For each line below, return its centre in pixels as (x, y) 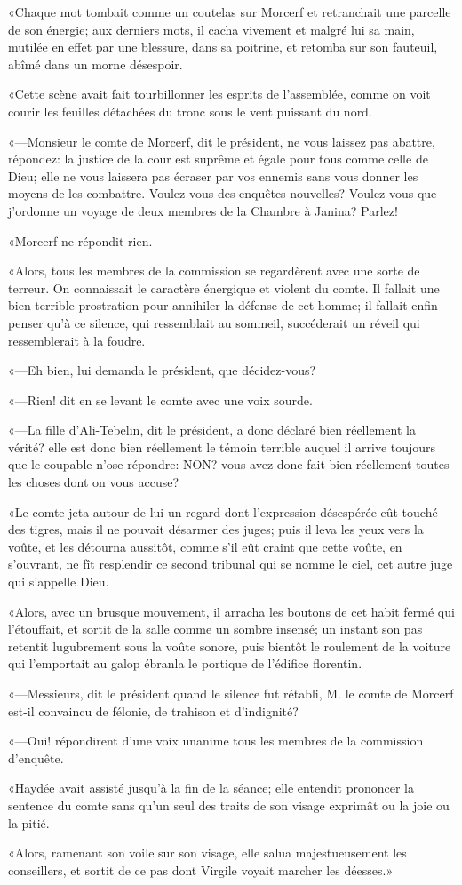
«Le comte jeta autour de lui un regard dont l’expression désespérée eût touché (223, 511)
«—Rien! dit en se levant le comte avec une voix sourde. (160, 399)
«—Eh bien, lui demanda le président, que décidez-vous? (162, 370)
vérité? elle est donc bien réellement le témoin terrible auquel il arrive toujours (222, 446)
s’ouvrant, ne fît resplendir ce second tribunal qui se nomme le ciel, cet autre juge (231, 564)
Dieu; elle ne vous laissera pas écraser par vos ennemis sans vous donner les (213, 175)
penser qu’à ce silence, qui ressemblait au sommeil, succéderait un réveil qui (214, 322)
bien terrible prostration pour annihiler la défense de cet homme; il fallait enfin (223, 305)
